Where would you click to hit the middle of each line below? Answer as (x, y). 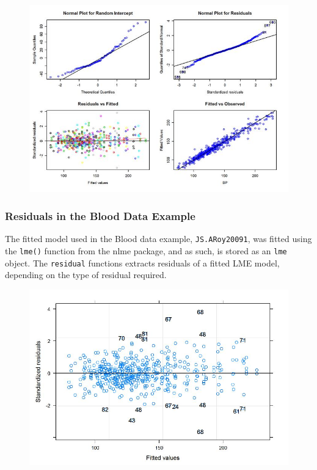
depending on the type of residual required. (86, 275)
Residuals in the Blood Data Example (100, 215)
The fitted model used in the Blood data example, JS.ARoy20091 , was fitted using (158, 239)
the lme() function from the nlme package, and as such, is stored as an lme (146, 250)
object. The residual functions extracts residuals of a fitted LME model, (142, 263)
